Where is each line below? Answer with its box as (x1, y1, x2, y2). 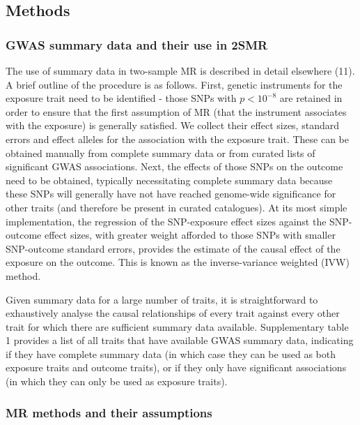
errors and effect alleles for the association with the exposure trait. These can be (6, 131, 349, 146)
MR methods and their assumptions (6, 403, 212, 421)
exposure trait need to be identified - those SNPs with (6, 91, 237, 105)
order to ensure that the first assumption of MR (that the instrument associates (6, 104, 347, 119)
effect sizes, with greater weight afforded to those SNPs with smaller (44, 228, 336, 242)
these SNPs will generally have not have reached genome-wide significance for (6, 186, 336, 201)
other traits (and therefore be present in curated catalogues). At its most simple (6, 200, 347, 214)
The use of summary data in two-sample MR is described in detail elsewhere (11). (6, 64, 355, 77)
